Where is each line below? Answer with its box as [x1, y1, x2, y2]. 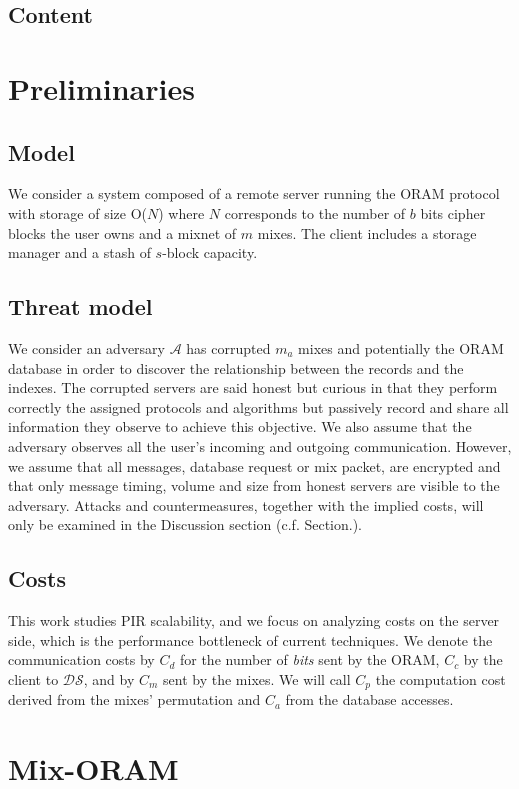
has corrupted [186, 337, 271, 358]
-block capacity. [162, 242, 258, 263]
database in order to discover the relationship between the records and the [8, 357, 464, 378]
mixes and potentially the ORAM [298, 337, 504, 358]
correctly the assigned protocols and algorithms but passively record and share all [8, 396, 509, 417]
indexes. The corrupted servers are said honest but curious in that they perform [8, 377, 498, 398]
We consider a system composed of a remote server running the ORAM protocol [8, 183, 500, 204]
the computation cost [375, 668, 506, 689]
